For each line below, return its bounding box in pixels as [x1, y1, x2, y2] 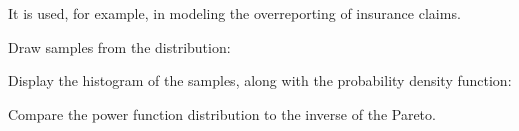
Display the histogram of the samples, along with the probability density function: [8, 70, 512, 91]
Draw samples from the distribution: [8, 36, 231, 57]
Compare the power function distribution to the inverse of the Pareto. [8, 103, 436, 124]
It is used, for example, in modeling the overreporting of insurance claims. [8, 3, 461, 23]
